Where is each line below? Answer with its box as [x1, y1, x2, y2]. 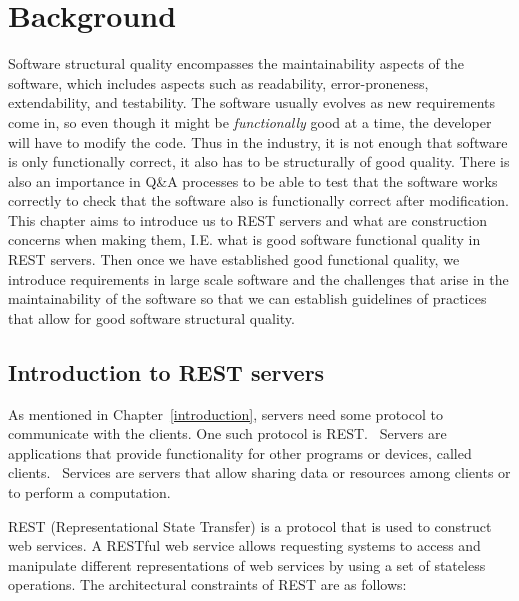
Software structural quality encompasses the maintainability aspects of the [8, 53, 464, 74]
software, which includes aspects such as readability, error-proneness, [8, 72, 429, 93]
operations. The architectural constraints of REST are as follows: [8, 574, 407, 595]
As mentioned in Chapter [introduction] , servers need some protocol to [8, 403, 443, 424]
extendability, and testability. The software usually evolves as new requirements [8, 92, 496, 113]
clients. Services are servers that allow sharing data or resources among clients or [8, 462, 511, 483]
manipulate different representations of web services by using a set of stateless [8, 554, 486, 575]
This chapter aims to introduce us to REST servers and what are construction [8, 209, 488, 230]
